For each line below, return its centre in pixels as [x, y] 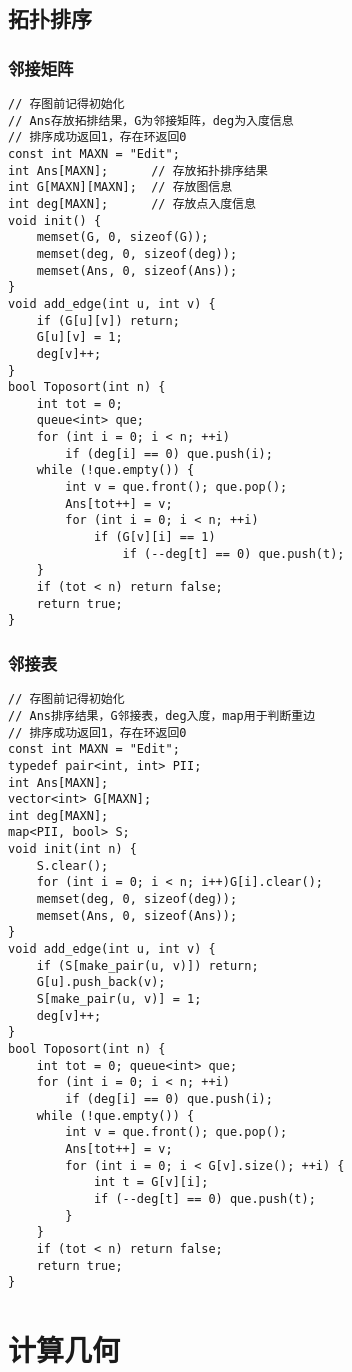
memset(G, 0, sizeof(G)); [122, 237]
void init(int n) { [72, 849]
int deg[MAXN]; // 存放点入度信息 [132, 203]
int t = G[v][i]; [151, 1182]
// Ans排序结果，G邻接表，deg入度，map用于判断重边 [162, 715]
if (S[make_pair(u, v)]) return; [147, 965]
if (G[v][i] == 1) [154, 537]
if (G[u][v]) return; [108, 320]
